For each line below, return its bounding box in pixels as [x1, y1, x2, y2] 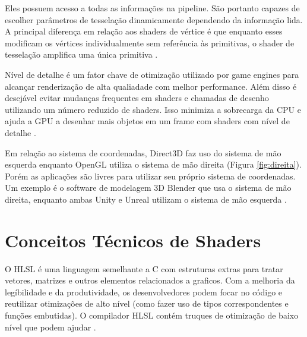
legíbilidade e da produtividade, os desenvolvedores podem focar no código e [5, 285, 283, 298]
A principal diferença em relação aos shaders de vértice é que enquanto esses [5, 25, 283, 37]
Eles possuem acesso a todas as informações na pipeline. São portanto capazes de [5, 2, 300, 14]
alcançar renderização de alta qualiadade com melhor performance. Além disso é [5, 80, 297, 92]
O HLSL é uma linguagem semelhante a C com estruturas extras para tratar [5, 262, 283, 275]
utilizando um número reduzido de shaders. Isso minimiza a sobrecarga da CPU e [5, 103, 301, 115]
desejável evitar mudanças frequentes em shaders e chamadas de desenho [5, 92, 269, 104]
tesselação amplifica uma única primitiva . [5, 48, 158, 61]
